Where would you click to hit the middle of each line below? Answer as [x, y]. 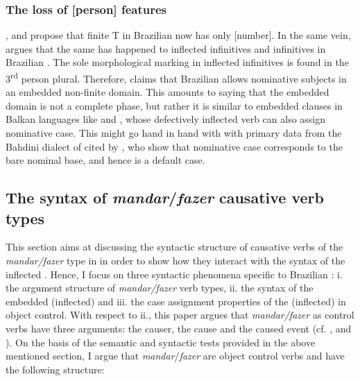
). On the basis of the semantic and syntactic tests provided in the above [161, 342]
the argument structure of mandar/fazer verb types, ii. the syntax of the [160, 288]
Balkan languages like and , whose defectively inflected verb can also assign [166, 119]
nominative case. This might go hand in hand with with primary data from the [174, 133]
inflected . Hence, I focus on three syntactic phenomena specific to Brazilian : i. [174, 274]
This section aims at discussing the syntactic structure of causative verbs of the [174, 247]
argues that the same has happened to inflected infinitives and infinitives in [166, 48]
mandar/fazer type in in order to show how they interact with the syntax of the [175, 260]
